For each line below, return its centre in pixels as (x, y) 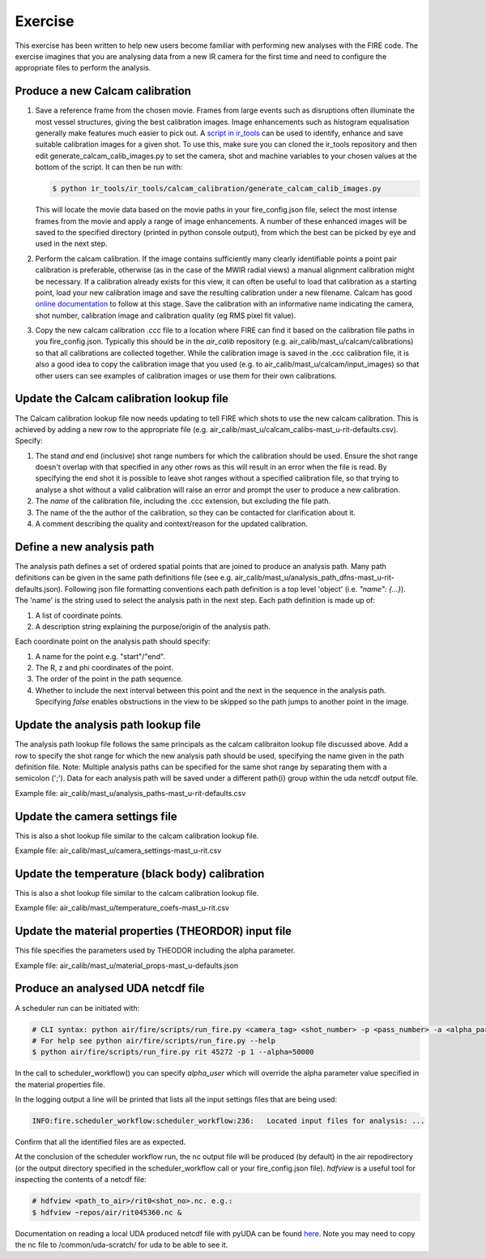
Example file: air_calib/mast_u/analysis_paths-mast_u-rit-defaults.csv (130, 793)
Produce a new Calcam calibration (103, 91)
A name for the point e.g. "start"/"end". (100, 656)
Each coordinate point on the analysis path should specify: (113, 641)
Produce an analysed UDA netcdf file (110, 989)
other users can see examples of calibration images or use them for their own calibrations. (186, 375)
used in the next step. (72, 244)
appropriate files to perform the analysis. (83, 68)
